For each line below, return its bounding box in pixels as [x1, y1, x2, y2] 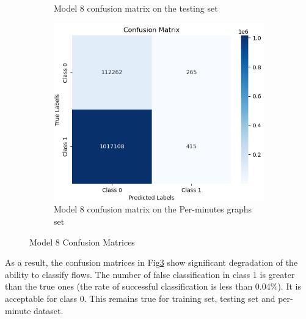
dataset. [34, 304, 64, 317]
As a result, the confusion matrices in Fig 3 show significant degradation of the [5, 256, 298, 269]
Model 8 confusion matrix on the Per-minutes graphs [54, 203, 252, 216]
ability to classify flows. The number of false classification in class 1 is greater [5, 268, 295, 280]
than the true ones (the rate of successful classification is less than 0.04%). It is [5, 280, 301, 293]
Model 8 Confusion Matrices [29, 235, 135, 248]
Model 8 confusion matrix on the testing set [54, 2, 218, 14]
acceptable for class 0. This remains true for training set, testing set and [5, 292, 275, 305]
